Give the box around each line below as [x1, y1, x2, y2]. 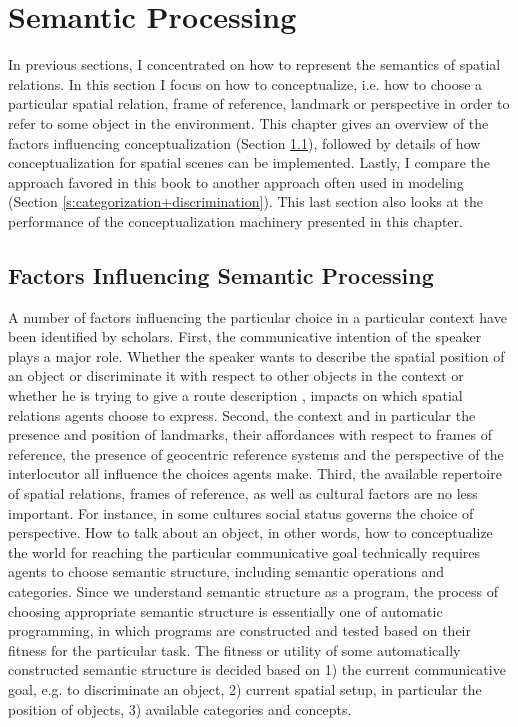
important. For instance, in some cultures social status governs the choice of [8, 502, 474, 523]
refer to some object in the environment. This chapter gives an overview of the [8, 112, 489, 133]
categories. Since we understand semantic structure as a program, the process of [8, 580, 498, 601]
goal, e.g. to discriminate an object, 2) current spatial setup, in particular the [8, 678, 482, 699]
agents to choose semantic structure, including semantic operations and [8, 561, 445, 582]
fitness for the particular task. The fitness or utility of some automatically [8, 639, 461, 660]
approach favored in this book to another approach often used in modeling [8, 171, 464, 192]
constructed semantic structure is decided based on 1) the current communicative [8, 659, 506, 680]
